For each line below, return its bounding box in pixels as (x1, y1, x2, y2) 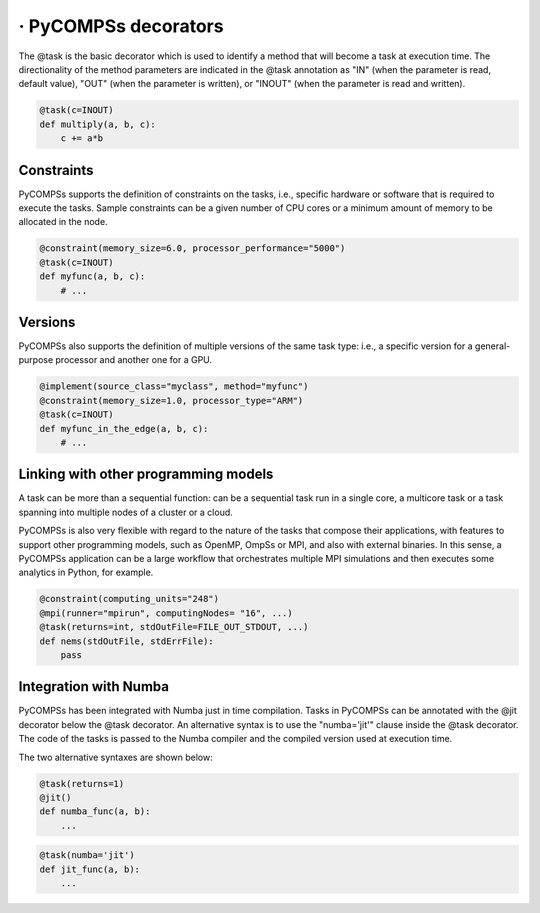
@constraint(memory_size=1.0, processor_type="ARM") (39, 395, 304, 406)
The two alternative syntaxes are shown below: (18, 751, 214, 763)
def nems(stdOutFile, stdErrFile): (39, 635, 214, 647)
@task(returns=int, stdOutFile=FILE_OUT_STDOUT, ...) (39, 621, 309, 633)
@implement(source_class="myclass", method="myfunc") (39, 381, 309, 392)
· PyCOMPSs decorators (18, 15, 224, 37)
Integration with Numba (18, 678, 170, 695)
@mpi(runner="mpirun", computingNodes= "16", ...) (39, 607, 294, 619)
